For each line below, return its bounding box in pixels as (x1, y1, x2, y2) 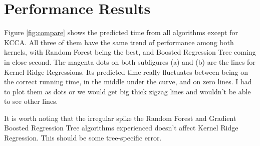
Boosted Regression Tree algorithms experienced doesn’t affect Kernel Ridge (4, 122, 238, 133)
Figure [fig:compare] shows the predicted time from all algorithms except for (4, 27, 238, 38)
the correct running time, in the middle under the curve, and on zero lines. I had (4, 76, 252, 87)
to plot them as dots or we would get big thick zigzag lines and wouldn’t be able (4, 86, 251, 96)
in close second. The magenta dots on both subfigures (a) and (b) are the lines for (4, 56, 255, 67)
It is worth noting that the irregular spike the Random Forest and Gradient (4, 112, 236, 123)
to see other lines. (4, 96, 58, 106)
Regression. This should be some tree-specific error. (4, 132, 162, 143)
